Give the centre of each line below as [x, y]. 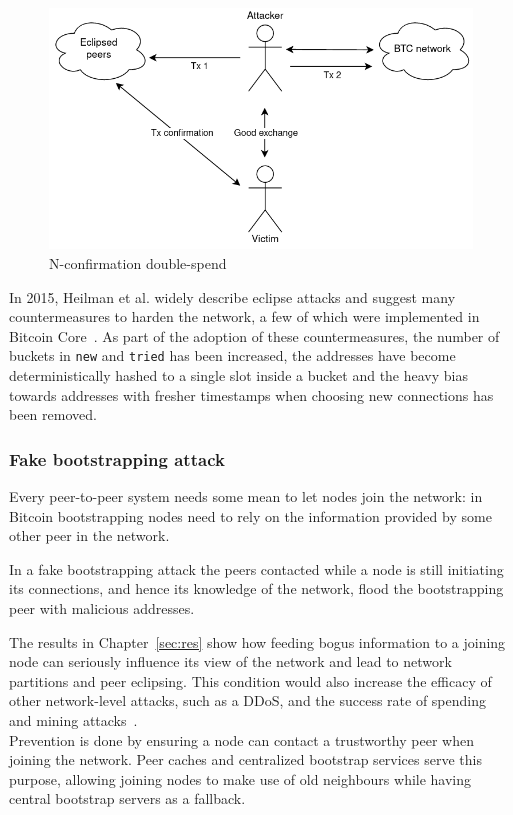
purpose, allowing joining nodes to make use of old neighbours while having [240, 778]
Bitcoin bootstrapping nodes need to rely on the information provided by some [250, 515]
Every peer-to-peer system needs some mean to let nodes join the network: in [246, 496]
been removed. [53, 414]
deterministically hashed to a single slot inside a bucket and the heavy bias [238, 375]
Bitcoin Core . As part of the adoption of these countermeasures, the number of [254, 335]
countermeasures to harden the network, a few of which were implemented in [244, 316]
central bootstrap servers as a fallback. [127, 798]
